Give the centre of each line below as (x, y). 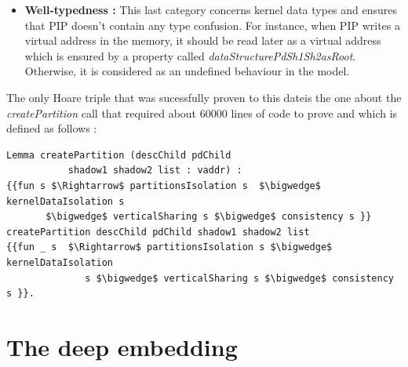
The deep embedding (122, 346)
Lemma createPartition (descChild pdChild (119, 155)
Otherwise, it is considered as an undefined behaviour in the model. (187, 71)
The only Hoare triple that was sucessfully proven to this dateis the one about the (204, 97)
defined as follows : (52, 128)
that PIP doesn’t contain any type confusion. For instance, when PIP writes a (212, 25)
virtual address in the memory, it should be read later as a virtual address (203, 40)
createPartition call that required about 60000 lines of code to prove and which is (202, 113)
